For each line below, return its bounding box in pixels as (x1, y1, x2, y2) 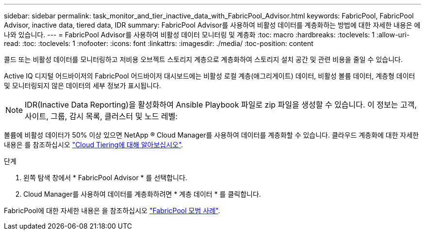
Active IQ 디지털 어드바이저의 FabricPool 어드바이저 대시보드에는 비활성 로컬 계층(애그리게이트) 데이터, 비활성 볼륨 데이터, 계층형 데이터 (4, 72, 415, 80)
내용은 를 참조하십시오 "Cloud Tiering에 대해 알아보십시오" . (4, 140, 183, 149)
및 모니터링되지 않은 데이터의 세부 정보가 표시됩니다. (4, 81, 161, 90)
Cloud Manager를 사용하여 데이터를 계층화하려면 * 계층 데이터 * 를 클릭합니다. (23, 190, 261, 198)
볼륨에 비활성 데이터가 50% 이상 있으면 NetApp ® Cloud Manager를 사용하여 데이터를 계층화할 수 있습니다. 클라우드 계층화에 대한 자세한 (4, 131, 419, 139)
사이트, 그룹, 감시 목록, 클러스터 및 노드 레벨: (25, 111, 178, 121)
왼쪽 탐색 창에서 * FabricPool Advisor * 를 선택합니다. (23, 173, 187, 182)
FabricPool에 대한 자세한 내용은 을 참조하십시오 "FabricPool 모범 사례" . (4, 206, 220, 215)
